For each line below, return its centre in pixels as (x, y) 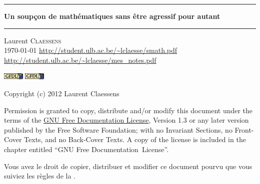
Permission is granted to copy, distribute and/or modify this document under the (128, 110)
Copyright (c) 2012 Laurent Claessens (62, 93)
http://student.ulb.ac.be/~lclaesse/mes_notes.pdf (80, 60)
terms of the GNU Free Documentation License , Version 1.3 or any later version (126, 120)
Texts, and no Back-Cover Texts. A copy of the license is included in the (135, 139)
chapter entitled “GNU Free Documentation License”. (86, 149)
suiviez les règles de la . (40, 176)
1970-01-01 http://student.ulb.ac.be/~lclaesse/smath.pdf (91, 50)
